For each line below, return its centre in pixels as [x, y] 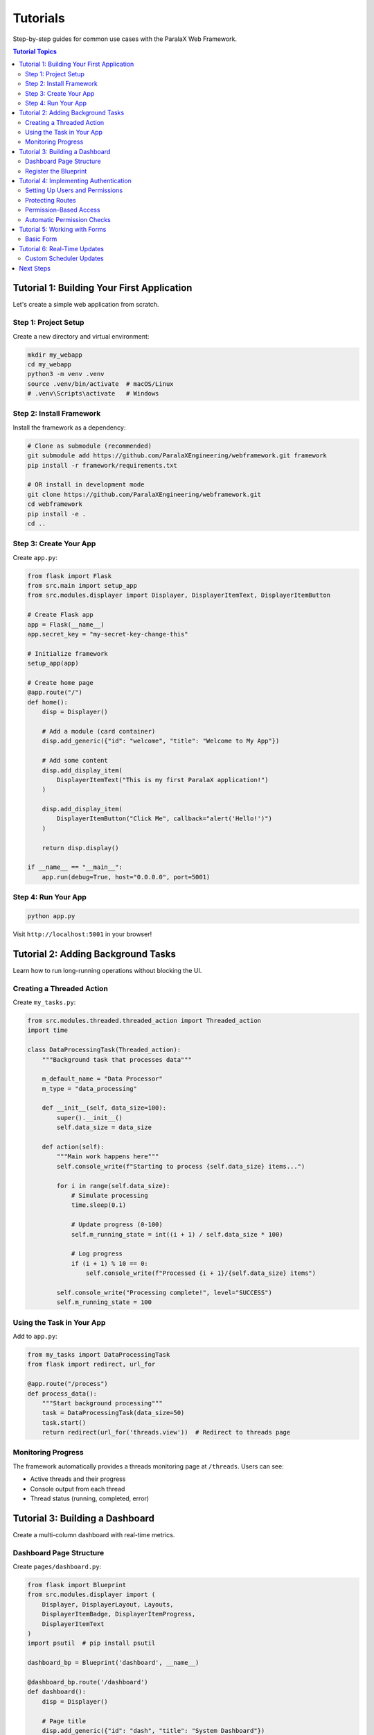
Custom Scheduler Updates [64, 259]
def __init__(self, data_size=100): [104, 1108]
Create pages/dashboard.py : [57, 1567]
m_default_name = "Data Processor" [102, 1079]
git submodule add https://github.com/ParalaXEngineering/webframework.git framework [177, 456]
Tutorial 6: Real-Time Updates [61, 248]
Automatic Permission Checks [68, 219]
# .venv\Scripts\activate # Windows [93, 393]
